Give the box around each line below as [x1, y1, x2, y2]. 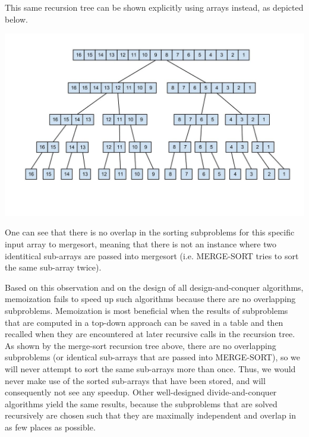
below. [5, 12, 28, 25]
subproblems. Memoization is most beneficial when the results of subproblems [5, 304, 288, 316]
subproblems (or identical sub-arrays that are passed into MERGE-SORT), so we [5, 351, 301, 363]
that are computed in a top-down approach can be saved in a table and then [5, 316, 283, 328]
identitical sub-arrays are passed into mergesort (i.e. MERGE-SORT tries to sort [5, 249, 299, 262]
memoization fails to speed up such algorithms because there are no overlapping [5, 293, 296, 305]
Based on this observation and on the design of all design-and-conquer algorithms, [5, 281, 304, 293]
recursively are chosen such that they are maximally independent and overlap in [5, 409, 297, 422]
